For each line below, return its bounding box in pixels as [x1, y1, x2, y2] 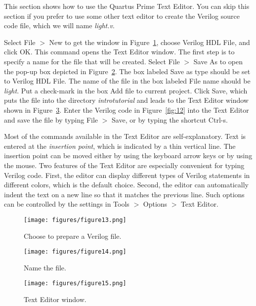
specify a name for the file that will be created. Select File [4, 56, 180, 66]
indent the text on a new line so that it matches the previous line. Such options [4, 189, 245, 199]
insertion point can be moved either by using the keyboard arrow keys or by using [4, 150, 253, 161]
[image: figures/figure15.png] [24, 280, 127, 287]
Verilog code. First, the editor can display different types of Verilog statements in [4, 170, 250, 180]
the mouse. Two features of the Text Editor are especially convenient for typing [4, 160, 245, 170]
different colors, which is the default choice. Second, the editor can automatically [4, 179, 249, 190]
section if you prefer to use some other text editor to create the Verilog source [4, 10, 240, 21]
